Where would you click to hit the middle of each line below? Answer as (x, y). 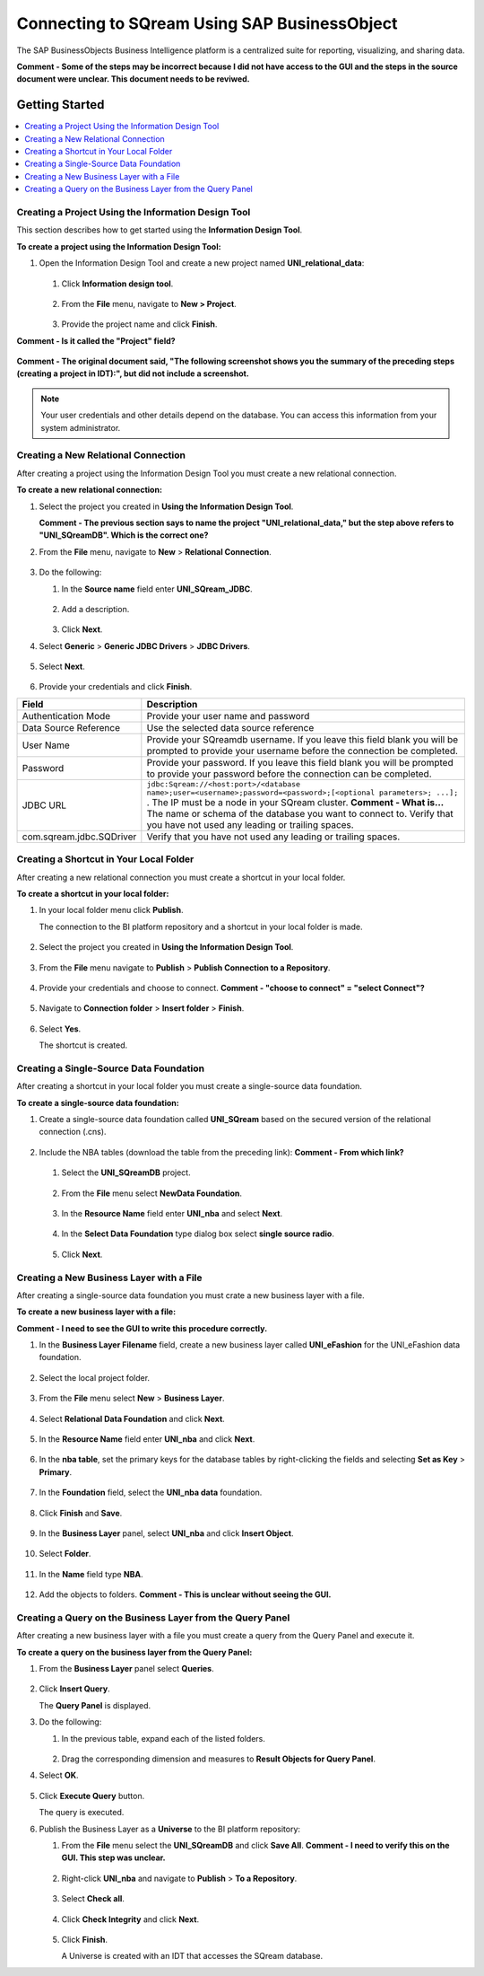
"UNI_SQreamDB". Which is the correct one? (124, 535)
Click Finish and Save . (81, 1513)
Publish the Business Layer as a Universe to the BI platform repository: (169, 1829)
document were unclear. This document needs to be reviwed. (133, 79)
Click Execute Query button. (92, 1796)
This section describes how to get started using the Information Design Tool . (160, 230)
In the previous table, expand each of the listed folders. (164, 1738)
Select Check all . (93, 1899)
